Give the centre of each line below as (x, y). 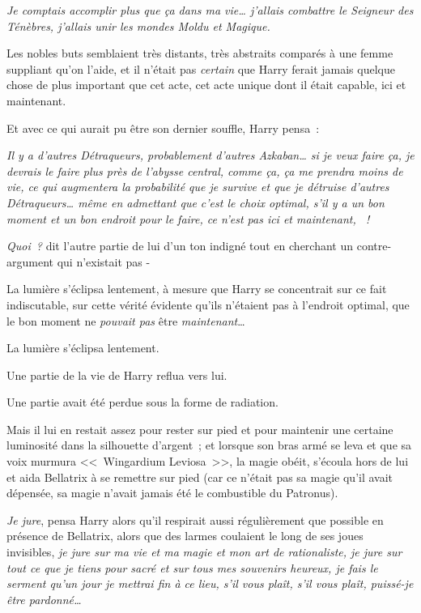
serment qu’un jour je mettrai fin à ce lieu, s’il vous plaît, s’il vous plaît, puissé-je (210, 583)
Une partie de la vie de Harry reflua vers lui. (117, 375)
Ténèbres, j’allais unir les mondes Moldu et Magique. (138, 26)
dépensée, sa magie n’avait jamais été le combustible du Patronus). (172, 493)
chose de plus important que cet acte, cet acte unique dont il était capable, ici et (206, 85)
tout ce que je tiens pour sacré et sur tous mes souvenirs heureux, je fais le (192, 567)
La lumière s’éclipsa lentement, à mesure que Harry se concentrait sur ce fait (197, 289)
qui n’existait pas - (104, 261)
